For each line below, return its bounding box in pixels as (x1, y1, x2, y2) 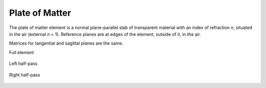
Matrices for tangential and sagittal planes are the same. (9, 40, 124, 46)
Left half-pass (9, 60, 38, 66)
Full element (9, 49, 34, 55)
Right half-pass (9, 72, 40, 78)
